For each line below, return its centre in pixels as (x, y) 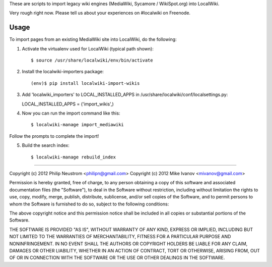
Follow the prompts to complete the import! (54, 136)
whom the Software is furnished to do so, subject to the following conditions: (89, 204)
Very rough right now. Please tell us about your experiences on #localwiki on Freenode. (100, 13)
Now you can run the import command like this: (71, 113)
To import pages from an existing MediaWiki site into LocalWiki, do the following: (93, 39)
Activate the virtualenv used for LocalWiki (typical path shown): (88, 48)
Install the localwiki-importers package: (63, 72)
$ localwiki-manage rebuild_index (73, 157)
